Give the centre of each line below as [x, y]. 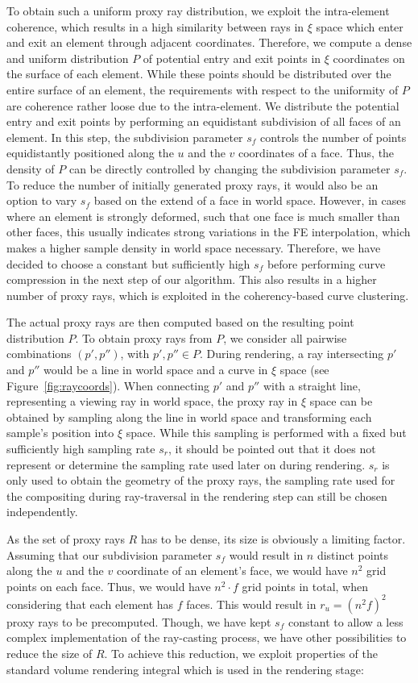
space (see [304, 370]
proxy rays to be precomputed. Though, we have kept [139, 621]
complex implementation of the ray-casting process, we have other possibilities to [207, 637]
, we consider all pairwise [285, 337]
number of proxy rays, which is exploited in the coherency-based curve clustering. [208, 295]
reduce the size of [50, 654]
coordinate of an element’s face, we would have [232, 571]
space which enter [360, 26]
